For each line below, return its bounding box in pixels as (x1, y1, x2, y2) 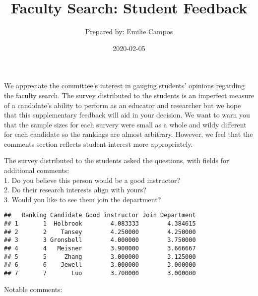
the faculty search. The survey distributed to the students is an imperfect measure (4, 90, 254, 100)
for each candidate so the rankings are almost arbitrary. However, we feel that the (4, 129, 253, 139)
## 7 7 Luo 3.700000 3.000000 (4, 270, 196, 277)
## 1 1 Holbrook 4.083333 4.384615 (4, 220, 196, 228)
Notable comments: (4, 284, 63, 294)
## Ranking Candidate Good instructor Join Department (4, 212, 196, 219)
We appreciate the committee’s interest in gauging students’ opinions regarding (4, 80, 245, 91)
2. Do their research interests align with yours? (4, 184, 146, 195)
